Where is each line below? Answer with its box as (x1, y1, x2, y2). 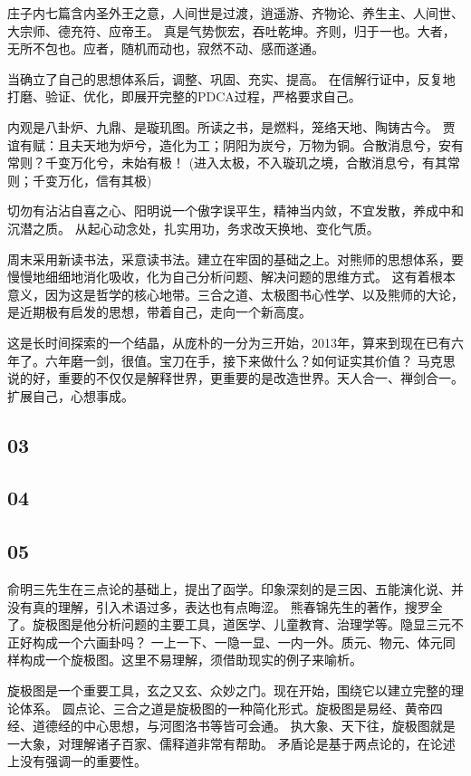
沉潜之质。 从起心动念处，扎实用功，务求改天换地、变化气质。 (7, 218, 380, 237)
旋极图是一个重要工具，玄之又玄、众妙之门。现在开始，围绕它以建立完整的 (7, 681, 451, 700)
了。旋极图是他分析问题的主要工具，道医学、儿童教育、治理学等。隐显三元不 (7, 615, 464, 634)
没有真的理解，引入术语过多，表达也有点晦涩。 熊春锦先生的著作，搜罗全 (7, 597, 443, 616)
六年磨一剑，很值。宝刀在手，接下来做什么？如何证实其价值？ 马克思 (44, 350, 456, 369)
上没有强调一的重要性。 (7, 752, 147, 771)
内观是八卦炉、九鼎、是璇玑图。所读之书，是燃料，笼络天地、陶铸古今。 (7, 117, 438, 136)
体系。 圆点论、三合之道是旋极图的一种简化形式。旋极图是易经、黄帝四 (19, 698, 443, 717)
